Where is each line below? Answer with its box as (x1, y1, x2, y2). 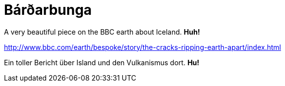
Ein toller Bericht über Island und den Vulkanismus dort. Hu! (4, 58, 200, 67)
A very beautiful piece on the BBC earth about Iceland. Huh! (4, 27, 200, 36)
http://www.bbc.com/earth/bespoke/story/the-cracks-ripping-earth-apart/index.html (4, 43, 281, 51)
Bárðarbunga (4, 1, 92, 18)
